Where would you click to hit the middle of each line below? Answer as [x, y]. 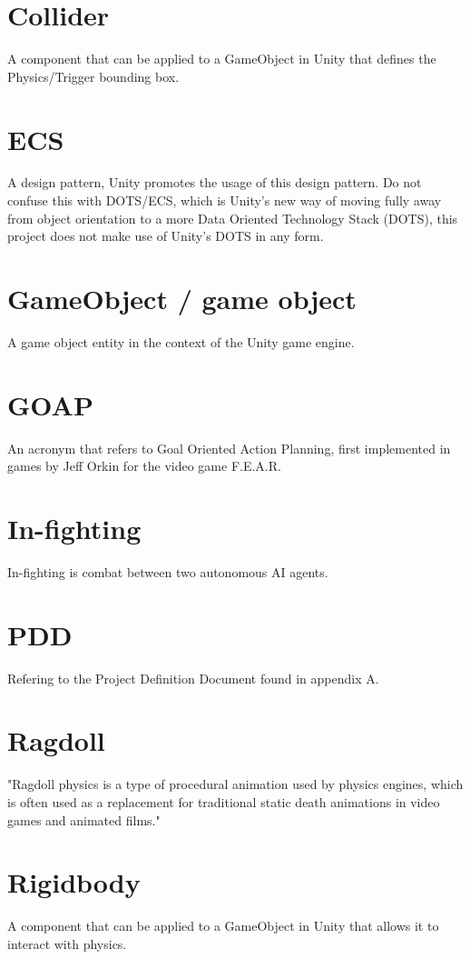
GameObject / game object [182, 298]
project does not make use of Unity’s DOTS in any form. [166, 236]
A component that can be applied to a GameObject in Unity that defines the [222, 59]
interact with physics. [67, 943]
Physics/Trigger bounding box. [93, 76]
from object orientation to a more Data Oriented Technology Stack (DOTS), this [233, 218]
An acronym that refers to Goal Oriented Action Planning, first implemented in [229, 448]
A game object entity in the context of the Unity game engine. [181, 341]
